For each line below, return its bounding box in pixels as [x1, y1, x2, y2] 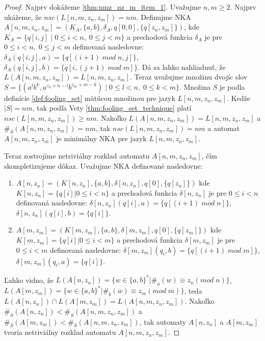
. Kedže [227, 92, 251, 103]
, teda [184, 285, 202, 296]
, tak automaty [139, 316, 187, 327]
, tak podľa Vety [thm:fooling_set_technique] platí [32, 102, 192, 113]
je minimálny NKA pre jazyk [56, 133, 147, 144]
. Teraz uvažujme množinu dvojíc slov [130, 71, 248, 82]
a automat [207, 122, 240, 133]
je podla [219, 81, 245, 92]
